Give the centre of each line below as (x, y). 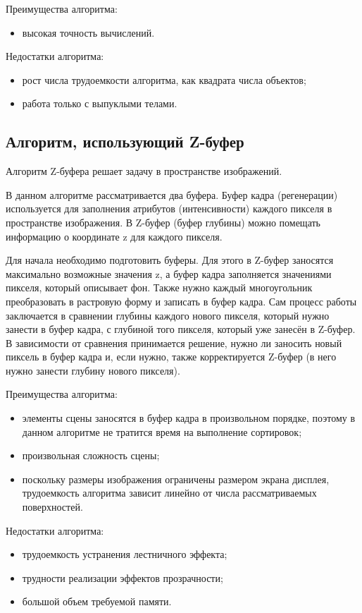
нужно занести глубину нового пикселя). (93, 370)
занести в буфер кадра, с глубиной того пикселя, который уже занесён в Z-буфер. (181, 329)
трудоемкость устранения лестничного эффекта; (125, 554)
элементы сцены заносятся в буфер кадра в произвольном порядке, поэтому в (189, 418)
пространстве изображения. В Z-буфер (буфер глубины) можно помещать (163, 222)
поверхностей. (52, 507)
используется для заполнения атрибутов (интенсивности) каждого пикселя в (169, 208)
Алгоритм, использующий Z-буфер (125, 141)
